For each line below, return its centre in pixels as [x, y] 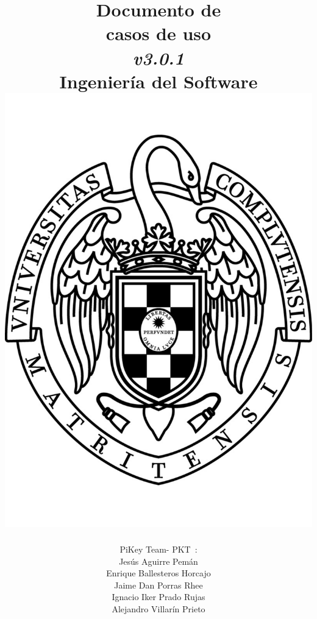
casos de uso [158, 33]
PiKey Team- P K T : [158, 549]
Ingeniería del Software [158, 81]
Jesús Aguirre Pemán [158, 561]
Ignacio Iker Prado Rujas [158, 597]
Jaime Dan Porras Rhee [158, 585]
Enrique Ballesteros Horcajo [158, 573]
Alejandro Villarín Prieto [158, 608]
